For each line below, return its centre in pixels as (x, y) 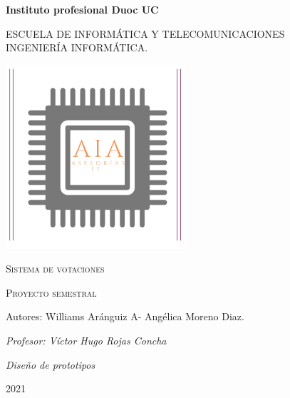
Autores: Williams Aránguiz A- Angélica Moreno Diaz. (125, 316)
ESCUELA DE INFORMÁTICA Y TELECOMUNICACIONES (145, 33)
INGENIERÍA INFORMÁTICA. (77, 47)
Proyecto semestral (51, 292)
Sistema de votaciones (55, 269)
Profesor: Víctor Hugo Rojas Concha (86, 340)
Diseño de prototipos (51, 364)
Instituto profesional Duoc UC (82, 9)
